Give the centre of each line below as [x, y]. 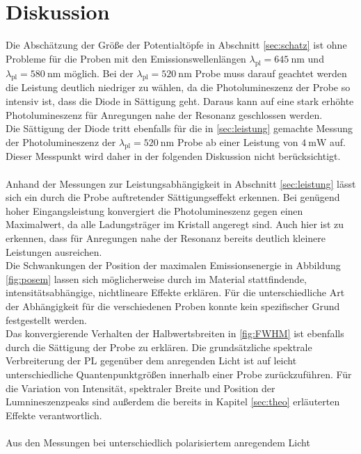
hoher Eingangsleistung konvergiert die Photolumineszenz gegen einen [154, 210]
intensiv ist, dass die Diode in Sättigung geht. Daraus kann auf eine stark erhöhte [180, 100]
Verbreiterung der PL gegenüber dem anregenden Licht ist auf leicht [151, 360]
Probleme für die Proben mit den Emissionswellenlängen [126, 58]
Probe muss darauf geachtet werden [271, 73]
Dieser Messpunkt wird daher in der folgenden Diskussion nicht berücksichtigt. [173, 156]
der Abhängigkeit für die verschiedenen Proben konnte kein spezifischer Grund [173, 306]
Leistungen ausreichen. [54, 251]
